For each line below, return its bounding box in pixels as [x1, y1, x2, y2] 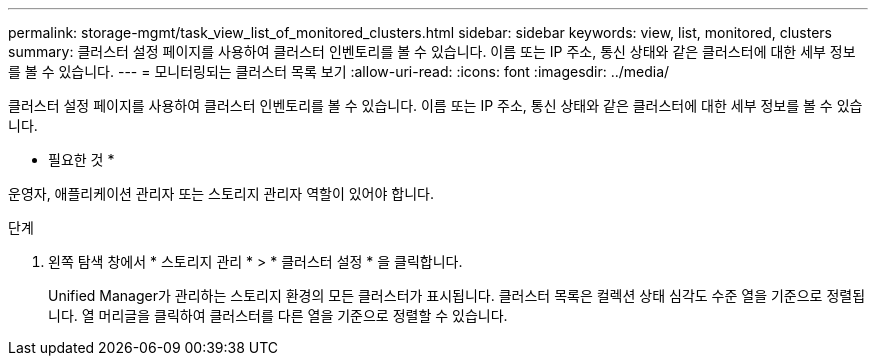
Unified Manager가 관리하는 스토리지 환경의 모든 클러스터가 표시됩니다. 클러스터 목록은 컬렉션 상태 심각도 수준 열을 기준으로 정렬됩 [48, 287, 866, 304]
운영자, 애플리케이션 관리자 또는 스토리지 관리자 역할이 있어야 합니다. [8, 185, 434, 202]
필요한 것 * [48, 151, 115, 168]
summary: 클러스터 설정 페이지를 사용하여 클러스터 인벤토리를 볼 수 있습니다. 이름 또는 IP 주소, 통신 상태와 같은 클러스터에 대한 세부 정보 [8, 43, 856, 60]
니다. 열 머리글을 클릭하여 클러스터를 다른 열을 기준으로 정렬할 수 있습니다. [48, 307, 508, 324]
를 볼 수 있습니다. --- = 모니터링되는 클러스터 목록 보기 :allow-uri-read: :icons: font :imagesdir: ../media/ [8, 63, 670, 80]
